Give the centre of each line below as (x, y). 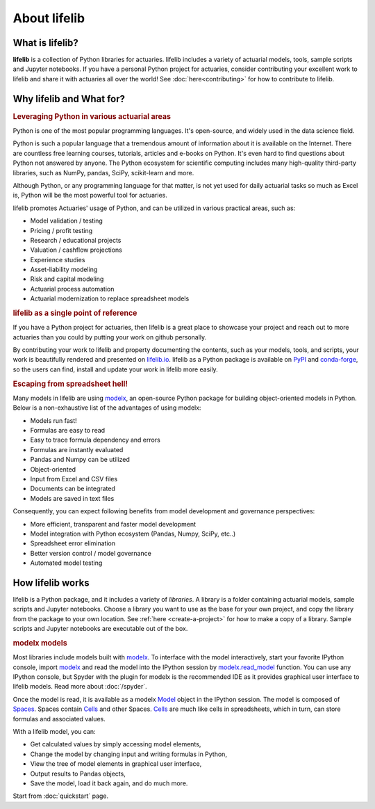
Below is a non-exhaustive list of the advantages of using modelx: (107, 408)
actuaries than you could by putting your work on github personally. (110, 337)
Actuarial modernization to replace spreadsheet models (110, 298)
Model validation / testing (67, 221)
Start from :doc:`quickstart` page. (61, 796)
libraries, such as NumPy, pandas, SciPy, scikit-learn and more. (103, 173)
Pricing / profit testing (61, 230)
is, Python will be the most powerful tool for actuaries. (90, 195)
